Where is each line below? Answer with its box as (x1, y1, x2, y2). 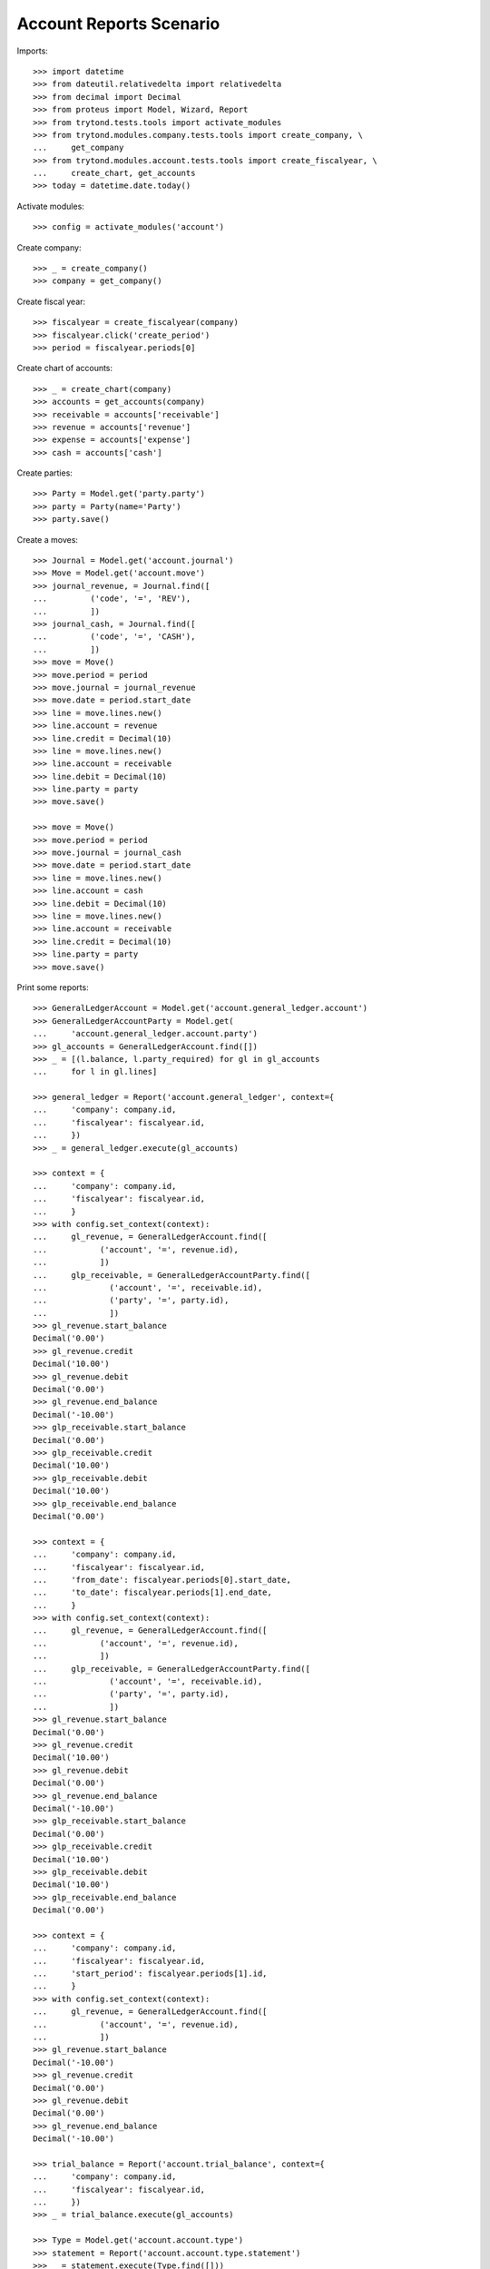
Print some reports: (16, 981, 90, 993)
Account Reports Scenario (16, 14, 220, 34)
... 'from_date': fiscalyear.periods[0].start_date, (33, 1575, 292, 1585)
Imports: (16, 45, 49, 56)
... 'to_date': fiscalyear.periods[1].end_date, (33, 1587, 272, 1597)
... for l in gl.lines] (33, 1066, 158, 1077)
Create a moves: (16, 534, 79, 545)
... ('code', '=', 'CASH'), (33, 632, 196, 642)
